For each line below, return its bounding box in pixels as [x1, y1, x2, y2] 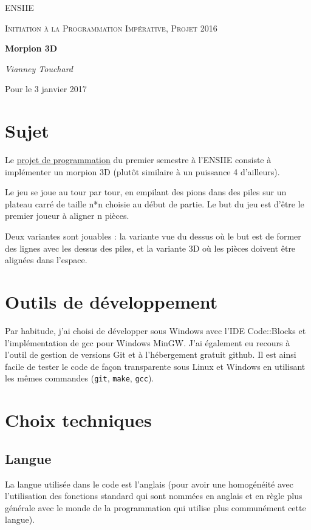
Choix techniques [5, 408, 152, 432]
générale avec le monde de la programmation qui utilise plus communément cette [5, 501, 306, 514]
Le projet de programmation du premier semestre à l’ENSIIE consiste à [5, 153, 272, 166]
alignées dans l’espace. [5, 253, 87, 266]
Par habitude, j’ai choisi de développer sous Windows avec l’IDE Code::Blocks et [5, 324, 306, 337]
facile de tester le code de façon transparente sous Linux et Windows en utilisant [5, 360, 306, 372]
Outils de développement [5, 289, 218, 314]
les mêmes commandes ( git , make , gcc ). [5, 372, 154, 384]
